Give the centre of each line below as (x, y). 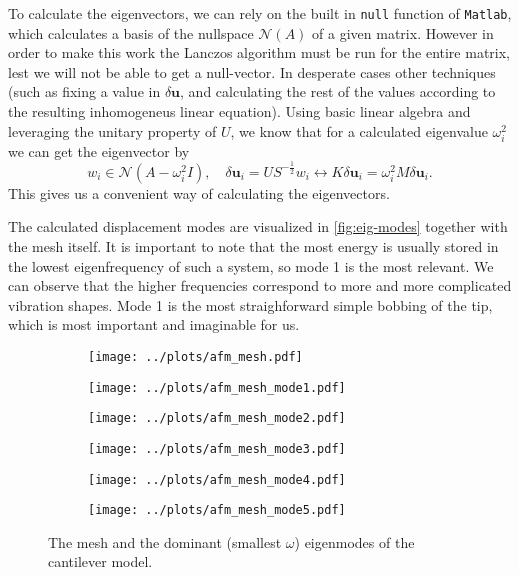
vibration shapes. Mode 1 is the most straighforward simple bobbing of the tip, (250, 304)
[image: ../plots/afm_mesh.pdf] (195, 356)
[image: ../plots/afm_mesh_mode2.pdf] (217, 418)
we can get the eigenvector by (99, 150)
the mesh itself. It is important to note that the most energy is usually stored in (253, 245)
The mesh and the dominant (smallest (165, 541)
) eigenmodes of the (354, 541)
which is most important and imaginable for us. (154, 324)
